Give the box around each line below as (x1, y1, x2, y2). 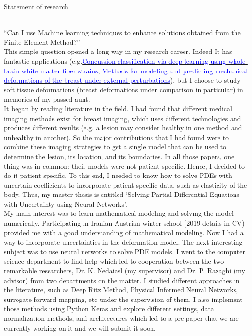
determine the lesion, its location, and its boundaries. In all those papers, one (4, 151, 235, 161)
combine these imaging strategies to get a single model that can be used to (4, 141, 227, 152)
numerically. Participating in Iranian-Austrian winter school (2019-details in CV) (4, 218, 245, 228)
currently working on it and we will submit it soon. (4, 322, 156, 333)
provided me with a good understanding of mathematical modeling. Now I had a (4, 227, 244, 237)
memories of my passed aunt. (4, 94, 90, 104)
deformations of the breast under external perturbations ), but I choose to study (4, 75, 241, 85)
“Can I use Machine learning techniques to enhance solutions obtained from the (4, 27, 241, 37)
